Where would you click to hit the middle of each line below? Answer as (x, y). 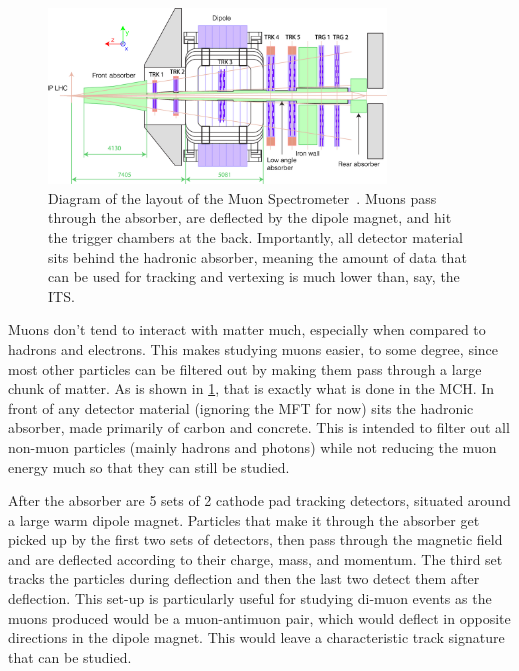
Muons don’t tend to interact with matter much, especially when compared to (247, 329)
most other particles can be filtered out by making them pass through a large (245, 368)
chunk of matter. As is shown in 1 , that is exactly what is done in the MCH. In (251, 388)
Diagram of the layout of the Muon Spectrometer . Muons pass (242, 197)
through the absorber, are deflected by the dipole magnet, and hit (250, 217)
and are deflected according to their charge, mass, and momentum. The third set (255, 558)
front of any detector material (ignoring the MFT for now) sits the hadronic (241, 407)
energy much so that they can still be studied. (149, 466)
